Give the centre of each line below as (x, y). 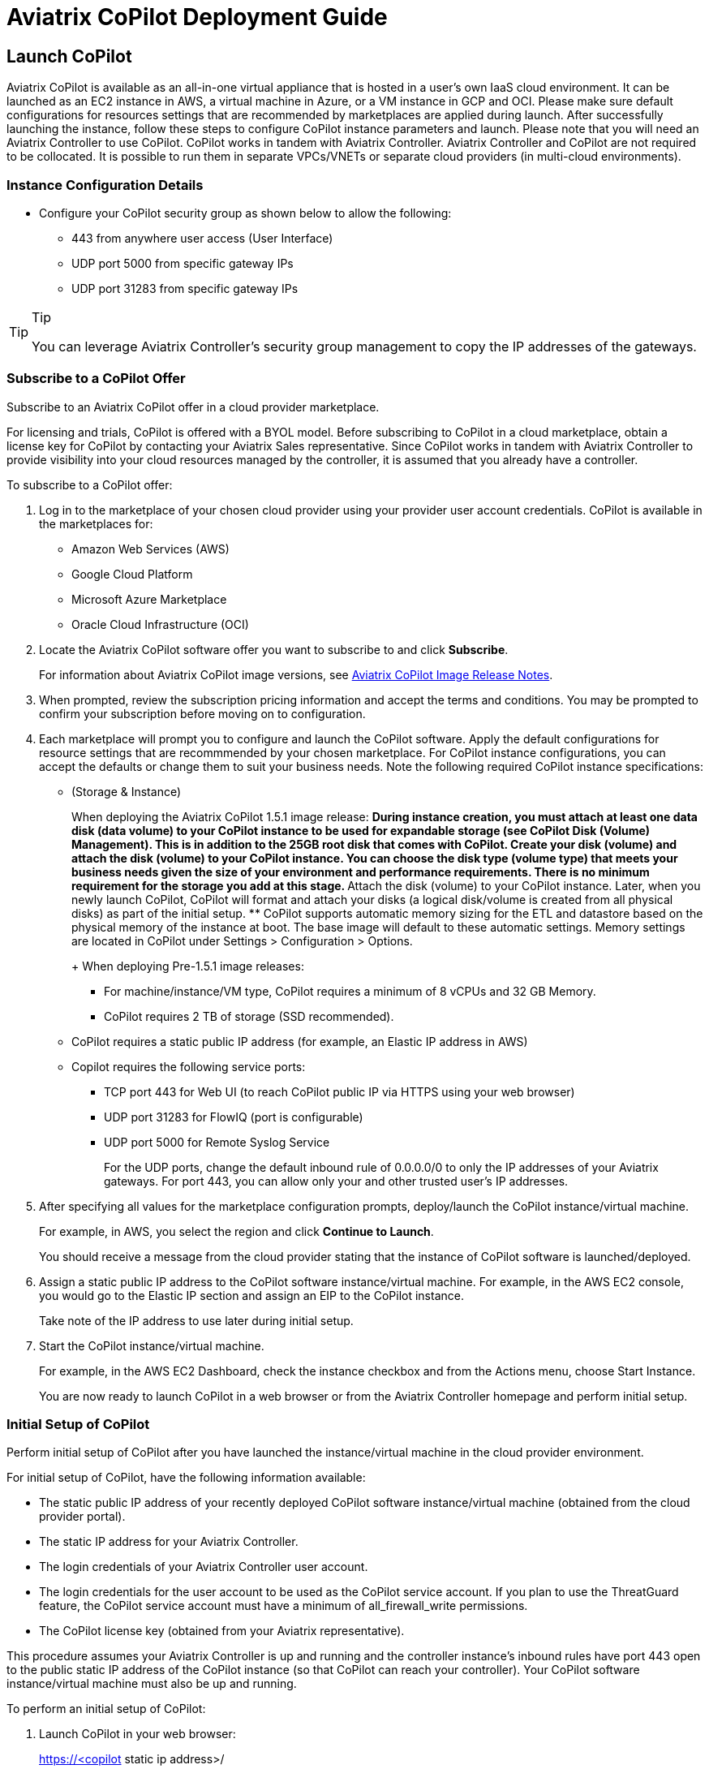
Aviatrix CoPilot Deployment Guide (197, 17)
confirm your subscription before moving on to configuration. (202, 713)
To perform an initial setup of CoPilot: (106, 1709)
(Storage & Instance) (127, 791)
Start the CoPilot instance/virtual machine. (152, 1345)
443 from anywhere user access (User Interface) (202, 238)
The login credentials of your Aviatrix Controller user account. (204, 1567)
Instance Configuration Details (105, 185)
